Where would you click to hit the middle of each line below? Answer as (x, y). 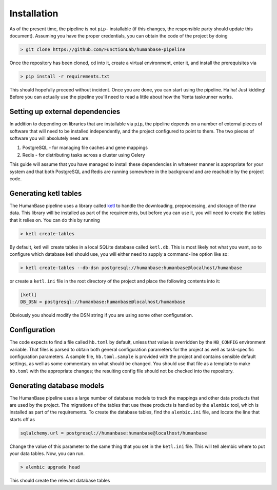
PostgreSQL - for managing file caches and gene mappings (85, 148)
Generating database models (57, 385)
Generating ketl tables (46, 193)
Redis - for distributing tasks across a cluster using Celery (84, 155)
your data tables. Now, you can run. (47, 454)
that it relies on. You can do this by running (55, 220)
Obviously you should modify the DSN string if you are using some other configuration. (101, 315)
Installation (34, 13)
